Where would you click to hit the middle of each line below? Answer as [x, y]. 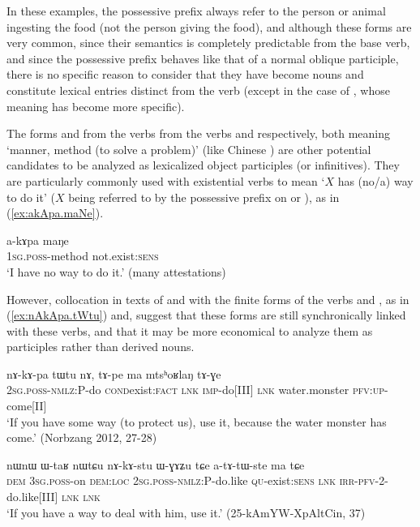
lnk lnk [81, 497]
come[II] [27, 406]
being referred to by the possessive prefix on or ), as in [204, 197]
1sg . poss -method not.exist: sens [83, 256]
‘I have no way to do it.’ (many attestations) [116, 271]
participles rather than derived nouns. [101, 347]
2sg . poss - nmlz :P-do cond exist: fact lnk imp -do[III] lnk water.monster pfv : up [195, 390]
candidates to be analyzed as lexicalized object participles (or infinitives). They [203, 165]
